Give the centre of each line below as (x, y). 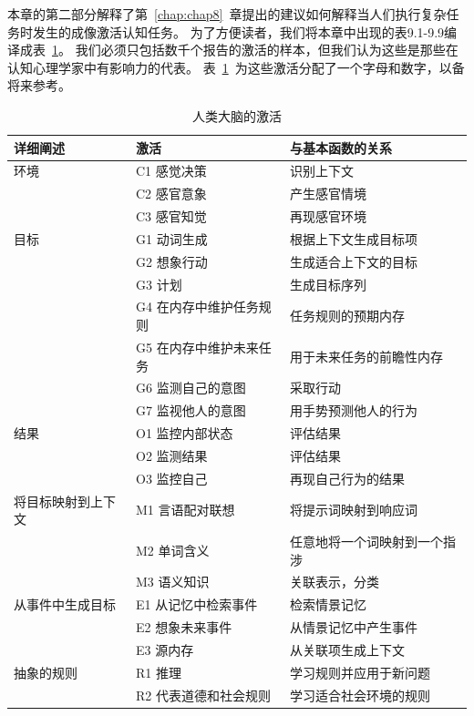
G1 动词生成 (171, 238)
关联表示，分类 (334, 582)
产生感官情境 (328, 194)
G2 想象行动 (171, 261)
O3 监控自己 (171, 478)
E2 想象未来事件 (184, 627)
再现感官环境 (328, 216)
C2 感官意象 (171, 194)
